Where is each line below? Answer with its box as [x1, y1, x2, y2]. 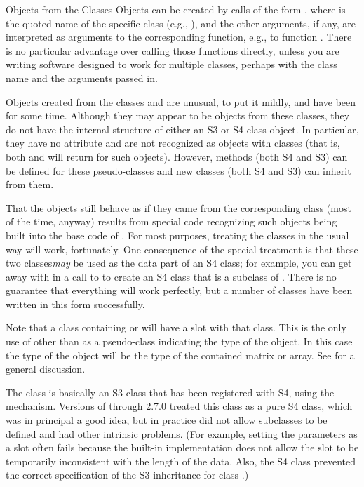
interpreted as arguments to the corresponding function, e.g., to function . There [6, 29, 352, 44]
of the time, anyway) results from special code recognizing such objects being [6, 214, 337, 229]
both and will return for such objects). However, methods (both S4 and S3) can [6, 149, 348, 164]
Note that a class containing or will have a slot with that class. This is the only [6, 320, 346, 335]
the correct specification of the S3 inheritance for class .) [6, 467, 249, 482]
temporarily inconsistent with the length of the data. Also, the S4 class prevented [6, 453, 356, 468]
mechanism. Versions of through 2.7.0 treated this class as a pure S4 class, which [6, 399, 353, 413]
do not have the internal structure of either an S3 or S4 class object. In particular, [6, 121, 359, 136]
